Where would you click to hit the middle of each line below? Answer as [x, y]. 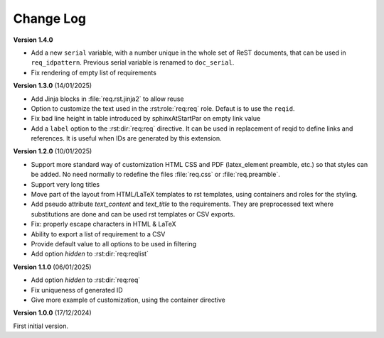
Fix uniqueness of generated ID [77, 290]
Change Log [50, 18]
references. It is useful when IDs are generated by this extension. [126, 138]
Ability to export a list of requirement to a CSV [98, 234]
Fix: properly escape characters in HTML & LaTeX [104, 224]
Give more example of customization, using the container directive [128, 300]
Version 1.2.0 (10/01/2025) [53, 151]
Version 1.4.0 [33, 40]
